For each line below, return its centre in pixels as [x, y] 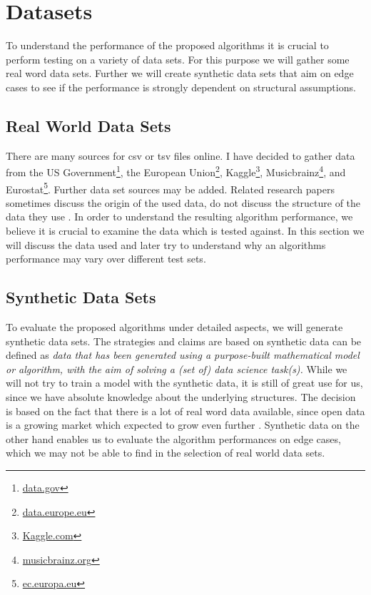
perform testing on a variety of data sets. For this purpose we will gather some [178, 59]
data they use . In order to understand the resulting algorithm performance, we [179, 217]
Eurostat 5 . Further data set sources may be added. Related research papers [170, 188]
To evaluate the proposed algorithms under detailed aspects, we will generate [174, 326]
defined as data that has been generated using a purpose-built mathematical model [183, 355]
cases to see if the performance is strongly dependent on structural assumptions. [181, 87]
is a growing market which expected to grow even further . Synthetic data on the [183, 425]
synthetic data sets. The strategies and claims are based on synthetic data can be [184, 341]
